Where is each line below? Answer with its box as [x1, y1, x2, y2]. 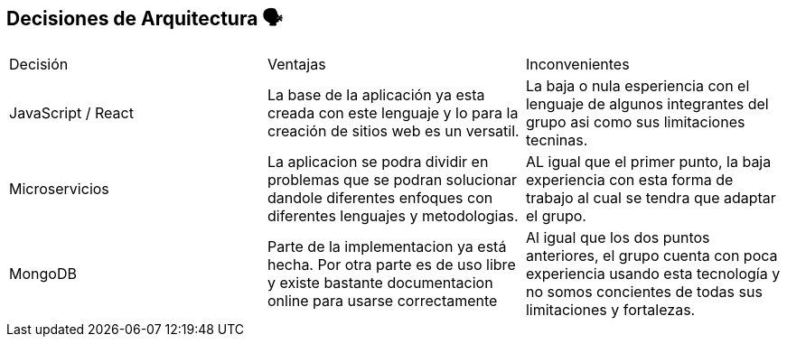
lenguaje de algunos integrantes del [525, 95, 769, 114]
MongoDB [9, 265, 77, 284]
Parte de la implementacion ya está [267, 237, 507, 256]
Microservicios [9, 180, 109, 199]
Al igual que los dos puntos [525, 228, 710, 247]
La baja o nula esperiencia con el [525, 77, 750, 96]
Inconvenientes [525, 55, 630, 74]
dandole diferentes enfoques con [267, 189, 493, 208]
